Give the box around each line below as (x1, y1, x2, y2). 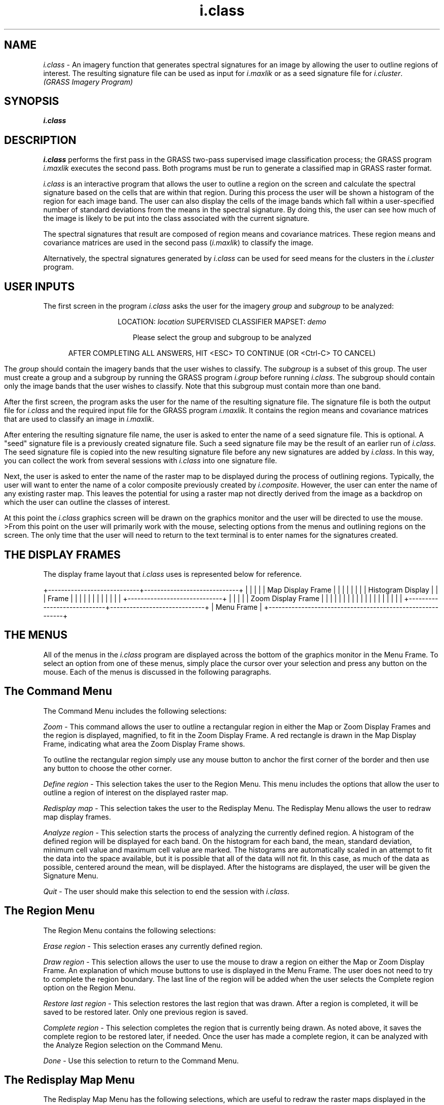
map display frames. (43, 812, 111, 821)
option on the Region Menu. (43, 983, 136, 992)
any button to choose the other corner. (43, 763, 172, 772)
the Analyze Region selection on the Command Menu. (43, 1040, 223, 1049)
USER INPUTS (4, 280, 75, 293)
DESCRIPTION (4, 133, 77, 146)
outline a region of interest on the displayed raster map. (43, 788, 229, 797)
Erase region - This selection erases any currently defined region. (43, 941, 263, 950)
